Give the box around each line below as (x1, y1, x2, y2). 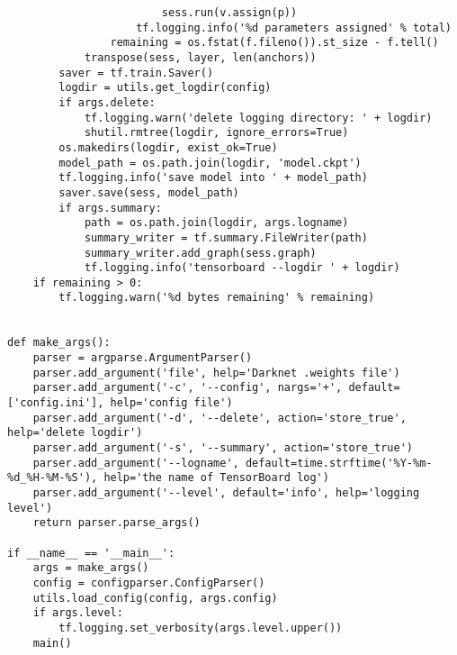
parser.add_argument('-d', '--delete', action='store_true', (32, 411, 407, 424)
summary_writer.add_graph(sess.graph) (84, 246, 317, 259)
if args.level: (32, 606, 123, 620)
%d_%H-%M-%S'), (7, 471, 98, 485)
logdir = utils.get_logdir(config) (58, 81, 272, 95)
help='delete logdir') (7, 426, 143, 440)
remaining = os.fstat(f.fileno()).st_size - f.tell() (110, 36, 439, 50)
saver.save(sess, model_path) (58, 186, 239, 199)
